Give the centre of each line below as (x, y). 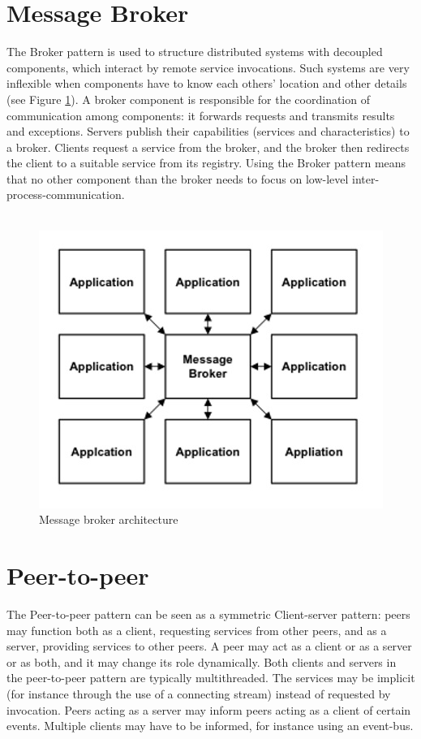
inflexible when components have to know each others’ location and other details (207, 83)
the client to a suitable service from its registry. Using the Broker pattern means (206, 163)
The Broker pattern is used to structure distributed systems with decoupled (195, 52)
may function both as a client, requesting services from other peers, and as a (197, 630)
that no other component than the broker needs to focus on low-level (178, 178)
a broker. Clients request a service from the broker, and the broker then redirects (208, 147)
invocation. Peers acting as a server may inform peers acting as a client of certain (209, 709)
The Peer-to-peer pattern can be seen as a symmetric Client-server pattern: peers (208, 614)
